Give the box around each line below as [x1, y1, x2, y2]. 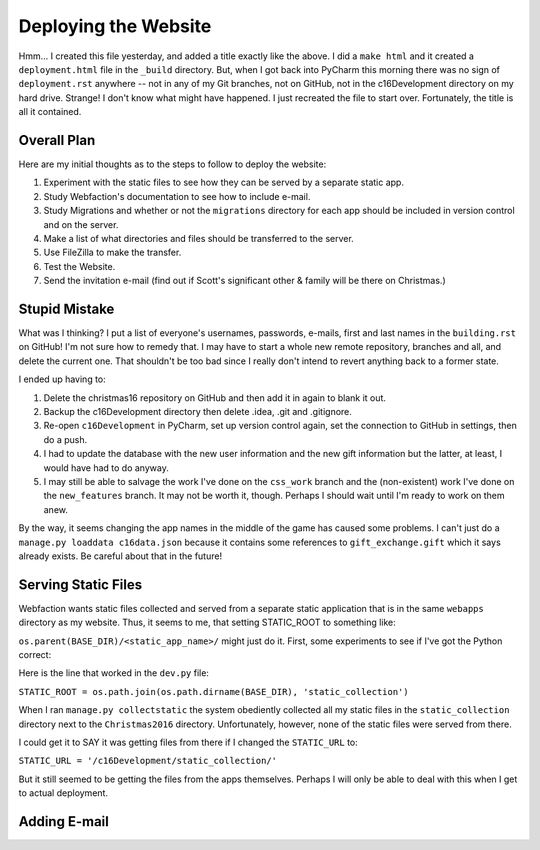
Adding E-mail [18, 813, 109, 830]
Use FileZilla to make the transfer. [43, 246, 182, 259]
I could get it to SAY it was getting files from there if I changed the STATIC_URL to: [18, 736, 359, 748]
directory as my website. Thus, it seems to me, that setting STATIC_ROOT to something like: [18, 616, 397, 629]
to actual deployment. [18, 787, 109, 799]
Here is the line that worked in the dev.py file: [18, 667, 210, 679]
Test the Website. [43, 260, 116, 272]
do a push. [43, 433, 88, 445]
